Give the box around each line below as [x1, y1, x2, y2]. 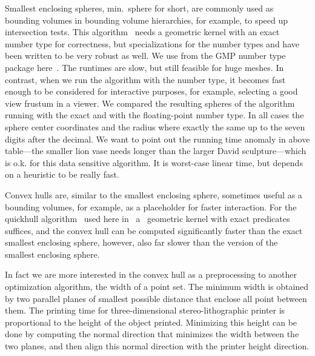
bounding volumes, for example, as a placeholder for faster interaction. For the [5, 200, 297, 213]
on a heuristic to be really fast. [5, 168, 119, 181]
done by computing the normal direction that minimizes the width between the [5, 327, 299, 340]
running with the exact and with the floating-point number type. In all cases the [5, 109, 304, 121]
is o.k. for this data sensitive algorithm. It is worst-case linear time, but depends [5, 156, 303, 169]
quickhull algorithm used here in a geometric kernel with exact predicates [5, 212, 290, 225]
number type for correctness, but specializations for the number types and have [5, 37, 299, 50]
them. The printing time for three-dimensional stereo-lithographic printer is [5, 304, 285, 317]
